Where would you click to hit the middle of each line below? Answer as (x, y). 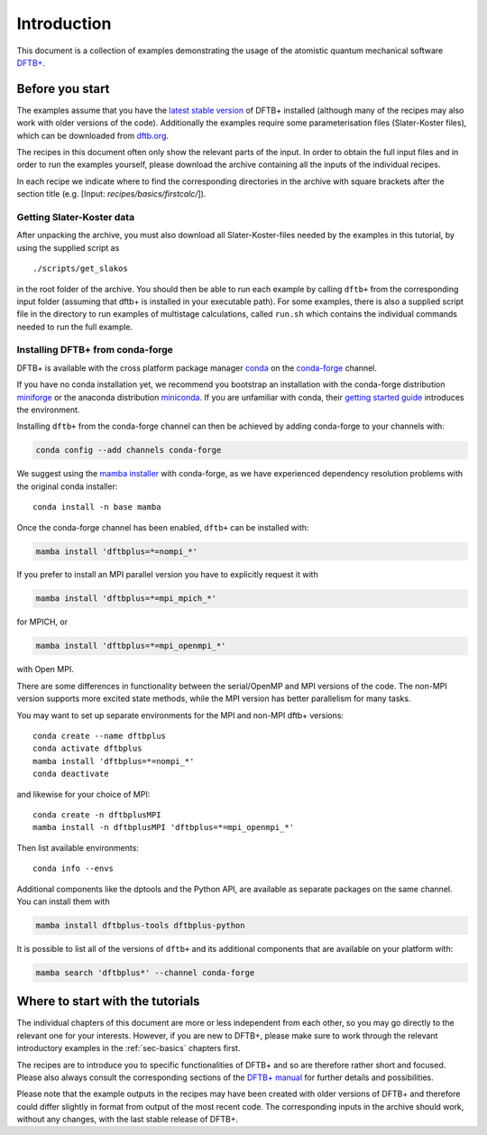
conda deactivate (71, 774)
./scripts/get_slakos (80, 269)
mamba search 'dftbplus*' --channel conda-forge (145, 973)
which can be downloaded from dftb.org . (93, 135)
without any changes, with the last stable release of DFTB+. (128, 1120)
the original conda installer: (67, 486)
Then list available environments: (78, 847)
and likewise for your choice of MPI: (83, 794)
